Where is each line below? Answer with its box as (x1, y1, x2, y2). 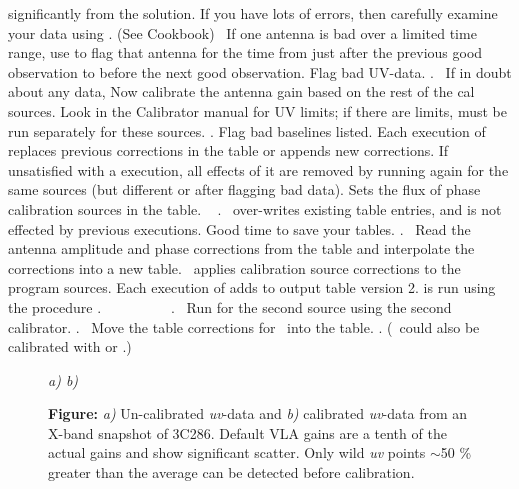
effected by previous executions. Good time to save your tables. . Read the (8, 218, 471, 239)
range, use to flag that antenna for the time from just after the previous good (8, 42, 483, 63)
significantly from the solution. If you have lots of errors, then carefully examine (8, 3, 498, 23)
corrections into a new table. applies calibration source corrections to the (8, 257, 461, 278)
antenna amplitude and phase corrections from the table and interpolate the (8, 238, 475, 259)
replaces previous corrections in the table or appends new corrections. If (8, 140, 449, 161)
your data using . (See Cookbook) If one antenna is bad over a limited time (8, 22, 477, 43)
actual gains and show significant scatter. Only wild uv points (48, 442, 426, 463)
